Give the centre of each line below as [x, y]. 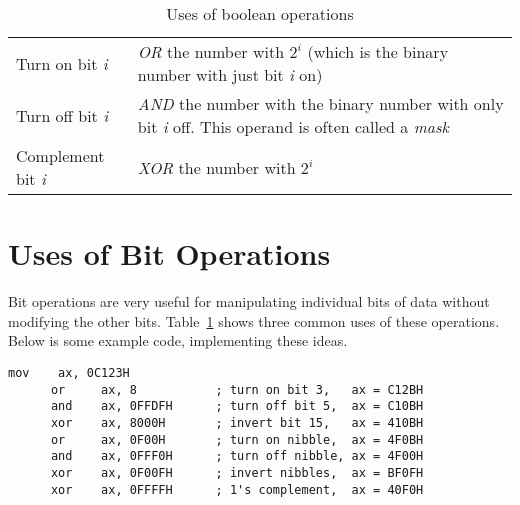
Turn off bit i [62, 115]
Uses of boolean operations [260, 13]
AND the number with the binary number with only [320, 103]
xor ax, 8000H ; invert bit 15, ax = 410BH [237, 422]
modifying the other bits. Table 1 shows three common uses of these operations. [254, 320]
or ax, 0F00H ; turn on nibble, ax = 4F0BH [237, 439]
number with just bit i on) [230, 74]
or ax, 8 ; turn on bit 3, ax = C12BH [237, 389]
